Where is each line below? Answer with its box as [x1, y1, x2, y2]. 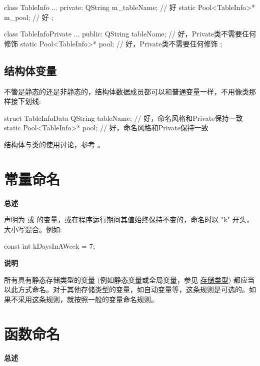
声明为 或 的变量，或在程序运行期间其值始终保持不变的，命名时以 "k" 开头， [4, 214, 253, 225]
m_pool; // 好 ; [4, 11, 53, 22]
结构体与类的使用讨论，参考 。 [4, 139, 104, 149]
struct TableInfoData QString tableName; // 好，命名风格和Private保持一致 [4, 112, 243, 123]
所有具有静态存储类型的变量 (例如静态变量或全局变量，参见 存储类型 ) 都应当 [4, 274, 254, 285]
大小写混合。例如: [4, 224, 62, 234]
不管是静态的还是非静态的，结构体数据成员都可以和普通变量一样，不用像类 [4, 86, 249, 96]
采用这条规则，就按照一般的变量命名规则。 [17, 294, 158, 304]
